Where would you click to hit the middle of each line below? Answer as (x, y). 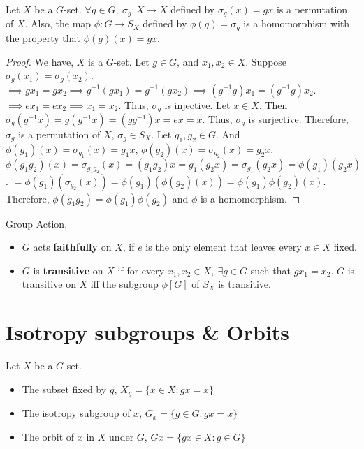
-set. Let (131, 61)
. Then (273, 104)
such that (270, 270)
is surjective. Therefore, (298, 119)
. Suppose (266, 61)
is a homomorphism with (297, 23)
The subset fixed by (64, 389)
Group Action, (37, 223)
